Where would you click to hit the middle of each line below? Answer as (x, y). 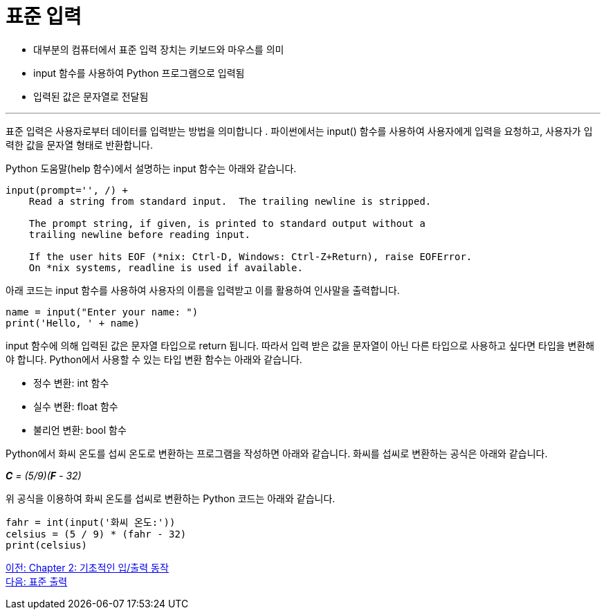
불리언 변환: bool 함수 (80, 430)
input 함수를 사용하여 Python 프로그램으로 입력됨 (139, 73)
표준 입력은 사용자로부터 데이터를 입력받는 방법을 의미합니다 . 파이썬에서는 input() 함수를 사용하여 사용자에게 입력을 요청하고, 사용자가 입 (299, 131)
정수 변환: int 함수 (71, 383)
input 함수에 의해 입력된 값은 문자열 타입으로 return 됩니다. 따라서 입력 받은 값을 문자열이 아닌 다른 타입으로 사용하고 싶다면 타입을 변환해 (300, 345)
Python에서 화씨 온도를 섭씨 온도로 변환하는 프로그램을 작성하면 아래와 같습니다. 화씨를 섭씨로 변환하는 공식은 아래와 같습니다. (277, 453)
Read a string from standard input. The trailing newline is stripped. (230, 201)
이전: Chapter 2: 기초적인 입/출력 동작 (87, 567)
